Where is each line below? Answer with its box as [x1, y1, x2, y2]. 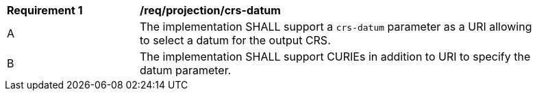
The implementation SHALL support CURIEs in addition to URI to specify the [140, 50, 531, 63]
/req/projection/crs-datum [140, 3, 281, 17]
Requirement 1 [7, 3, 83, 17]
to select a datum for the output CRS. [140, 33, 331, 47]
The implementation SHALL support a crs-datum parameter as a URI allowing [140, 20, 532, 33]
